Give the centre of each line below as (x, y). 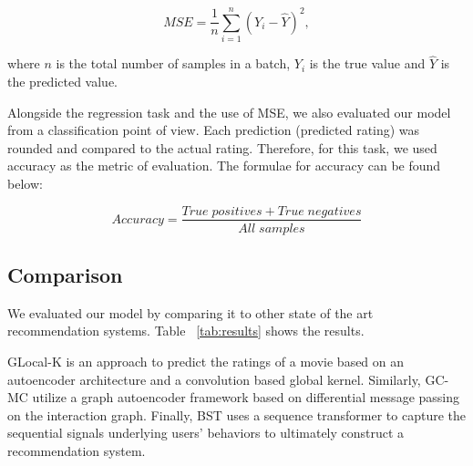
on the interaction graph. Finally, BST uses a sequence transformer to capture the (236, 414)
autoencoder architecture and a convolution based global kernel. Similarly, (214, 379)
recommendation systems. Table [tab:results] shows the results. (186, 331)
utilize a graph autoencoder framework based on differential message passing (246, 397)
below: (25, 183)
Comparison (65, 274)
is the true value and (367, 63)
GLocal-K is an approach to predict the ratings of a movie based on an (206, 361)
